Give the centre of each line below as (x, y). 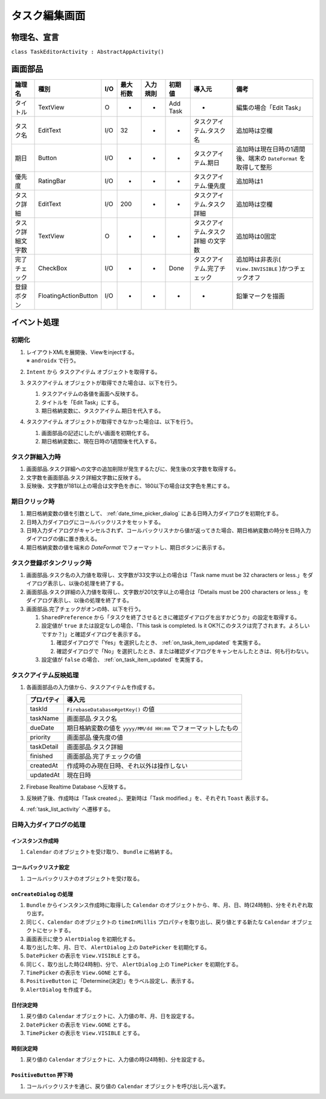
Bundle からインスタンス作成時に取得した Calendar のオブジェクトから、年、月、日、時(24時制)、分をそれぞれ (167, 905)
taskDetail (44, 747)
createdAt (44, 765)
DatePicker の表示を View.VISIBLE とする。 (85, 956)
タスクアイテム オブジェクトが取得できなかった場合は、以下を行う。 (111, 422)
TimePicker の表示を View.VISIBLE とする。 (85, 1033)
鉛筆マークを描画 (260, 296)
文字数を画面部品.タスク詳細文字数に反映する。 (85, 477)
